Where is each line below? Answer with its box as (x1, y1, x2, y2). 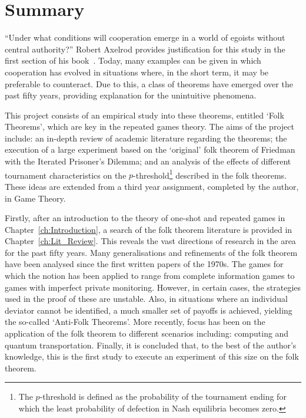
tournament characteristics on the (5, 169, 127, 181)
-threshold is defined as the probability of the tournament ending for (39, 390, 287, 403)
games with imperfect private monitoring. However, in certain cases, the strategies (5, 281, 301, 293)
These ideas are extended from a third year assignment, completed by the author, (5, 180, 299, 192)
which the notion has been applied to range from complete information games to (5, 269, 295, 282)
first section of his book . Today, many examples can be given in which (5, 54, 261, 67)
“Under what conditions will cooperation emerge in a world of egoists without (5, 31, 285, 44)
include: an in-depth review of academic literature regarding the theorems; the (5, 131, 287, 144)
